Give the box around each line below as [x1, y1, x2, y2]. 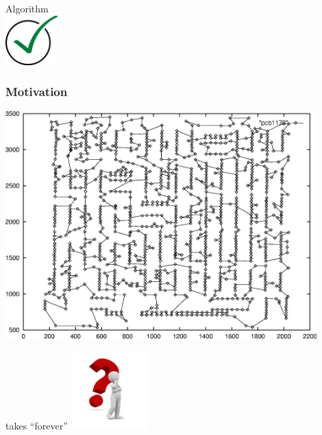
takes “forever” [5, 419, 68, 433]
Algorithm [5, 1, 49, 15]
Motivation [5, 83, 68, 100]
